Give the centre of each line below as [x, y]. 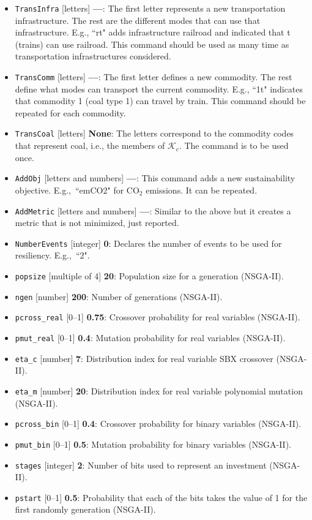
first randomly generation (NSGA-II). [85, 509]
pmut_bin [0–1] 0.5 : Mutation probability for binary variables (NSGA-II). [153, 444]
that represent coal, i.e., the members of [90, 145]
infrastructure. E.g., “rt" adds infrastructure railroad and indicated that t [153, 32]
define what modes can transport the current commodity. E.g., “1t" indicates [159, 89]
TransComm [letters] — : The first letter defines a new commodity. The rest [154, 77]
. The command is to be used [234, 145]
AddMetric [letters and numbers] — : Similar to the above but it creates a [153, 210]
